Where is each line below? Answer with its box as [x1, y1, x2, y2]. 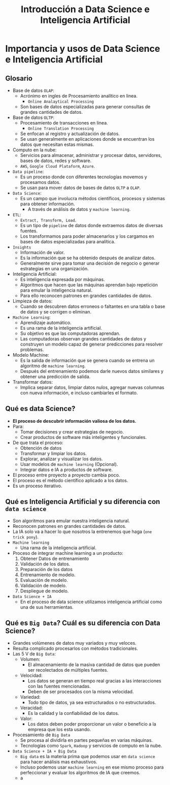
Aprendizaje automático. [20, 320, 72, 326]
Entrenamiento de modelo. [20, 572, 76, 578]
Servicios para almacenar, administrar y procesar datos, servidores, [20, 152, 162, 158]
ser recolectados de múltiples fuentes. [27, 667, 109, 673]
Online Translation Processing [27, 126, 94, 131]
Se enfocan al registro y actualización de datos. [20, 131, 120, 137]
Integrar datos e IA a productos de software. [20, 466, 113, 473]
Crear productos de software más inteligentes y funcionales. [20, 434, 147, 440]
